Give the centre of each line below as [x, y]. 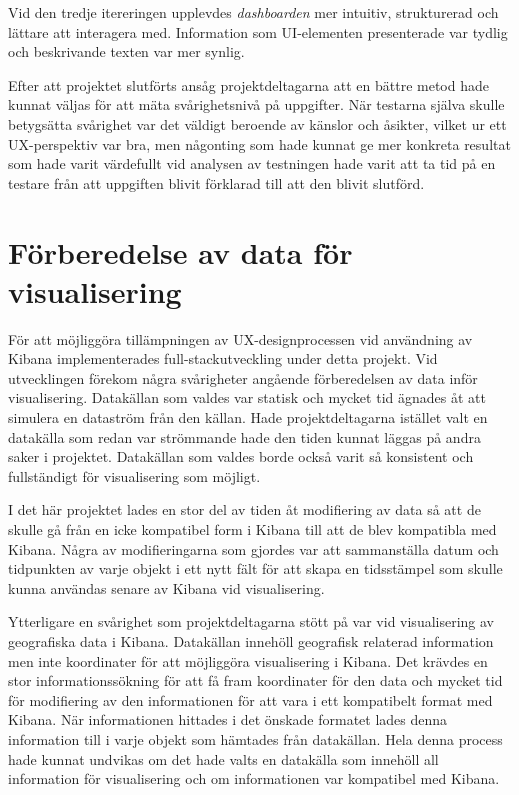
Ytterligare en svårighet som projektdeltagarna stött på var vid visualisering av [251, 621]
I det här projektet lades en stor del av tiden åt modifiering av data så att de [244, 509]
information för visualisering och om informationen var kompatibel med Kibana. [254, 778]
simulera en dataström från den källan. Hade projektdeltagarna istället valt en [248, 417]
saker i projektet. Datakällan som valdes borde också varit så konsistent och [241, 456]
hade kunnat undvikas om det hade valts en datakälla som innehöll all [223, 758]
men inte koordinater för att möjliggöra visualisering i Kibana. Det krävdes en [248, 660]
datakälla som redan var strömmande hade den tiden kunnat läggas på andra [244, 436]
